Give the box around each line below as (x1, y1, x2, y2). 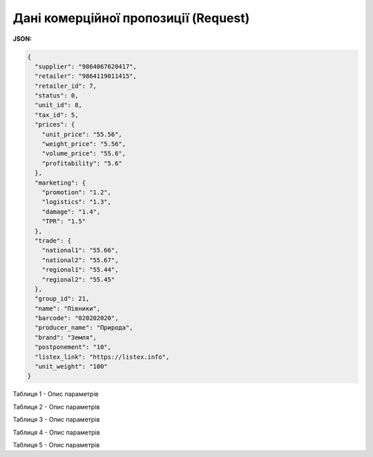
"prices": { (35, 121, 75, 129)
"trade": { (35, 236, 72, 245)
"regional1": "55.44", (41, 266, 119, 274)
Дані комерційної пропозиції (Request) (12, 10, 250, 26)
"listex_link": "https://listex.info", (35, 353, 170, 361)
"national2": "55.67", (41, 256, 119, 264)
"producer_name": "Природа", (35, 324, 134, 332)
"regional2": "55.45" (41, 275, 115, 283)
